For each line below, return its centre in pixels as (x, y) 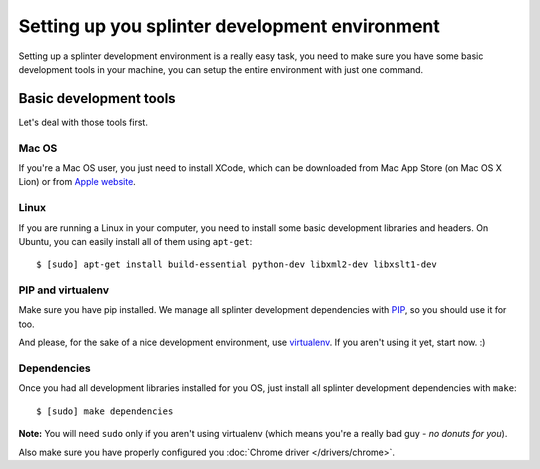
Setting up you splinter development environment (229, 26)
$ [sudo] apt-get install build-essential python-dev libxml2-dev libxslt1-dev (236, 264)
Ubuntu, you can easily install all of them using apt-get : (135, 241)
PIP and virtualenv (64, 290)
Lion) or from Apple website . (77, 182)
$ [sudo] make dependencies (105, 411)
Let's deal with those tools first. (83, 122)
